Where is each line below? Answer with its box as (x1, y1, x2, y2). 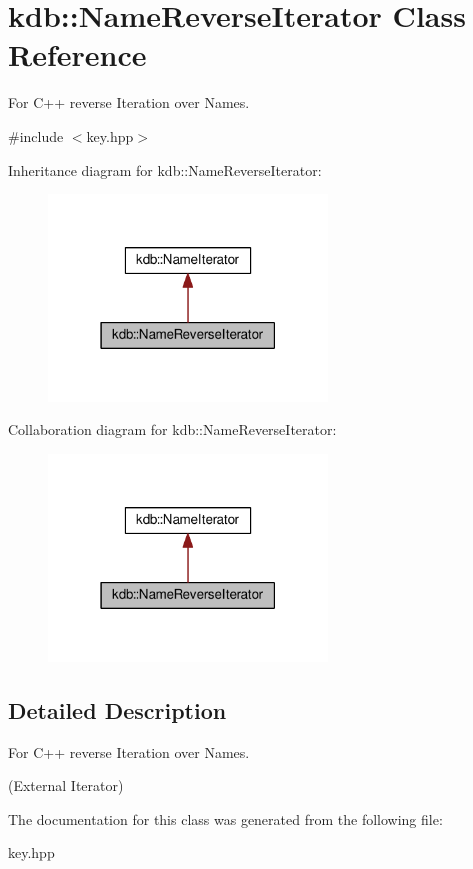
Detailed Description (8, 694, 227, 725)
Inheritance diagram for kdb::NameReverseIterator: (8, 159, 322, 180)
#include (8, 125, 64, 146)
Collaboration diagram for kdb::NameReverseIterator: (8, 419, 337, 440)
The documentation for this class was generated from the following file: (8, 808, 443, 829)
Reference (8, 34, 147, 75)
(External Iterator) (8, 775, 124, 796)
